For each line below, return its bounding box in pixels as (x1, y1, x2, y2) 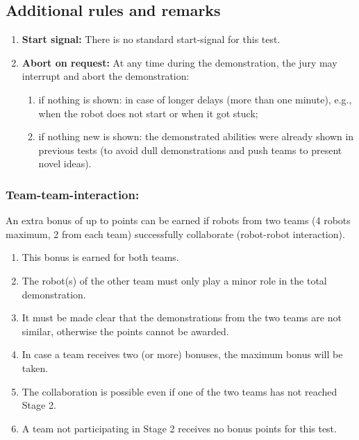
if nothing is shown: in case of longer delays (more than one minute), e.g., (38, 92, 352, 106)
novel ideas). (38, 156, 92, 171)
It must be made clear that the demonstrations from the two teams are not (22, 310, 342, 325)
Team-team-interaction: (6, 185, 140, 203)
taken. (22, 360, 49, 375)
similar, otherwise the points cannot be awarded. (22, 323, 229, 338)
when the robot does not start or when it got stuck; (38, 105, 258, 120)
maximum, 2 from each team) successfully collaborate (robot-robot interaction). (6, 226, 345, 241)
